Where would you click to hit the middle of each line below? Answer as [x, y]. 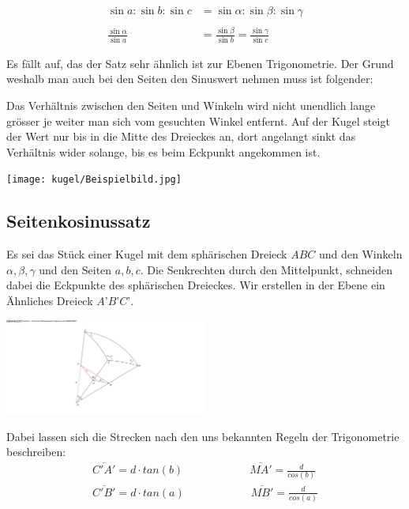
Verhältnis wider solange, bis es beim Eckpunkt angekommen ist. [163, 151]
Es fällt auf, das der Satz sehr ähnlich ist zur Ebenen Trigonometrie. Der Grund [200, 63]
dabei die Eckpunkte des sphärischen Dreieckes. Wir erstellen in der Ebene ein [196, 285]
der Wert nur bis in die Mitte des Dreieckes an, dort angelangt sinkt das [181, 136]
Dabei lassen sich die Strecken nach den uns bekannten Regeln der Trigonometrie [203, 436]
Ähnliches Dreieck [50, 300]
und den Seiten [75, 269]
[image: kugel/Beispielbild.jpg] [94, 180]
